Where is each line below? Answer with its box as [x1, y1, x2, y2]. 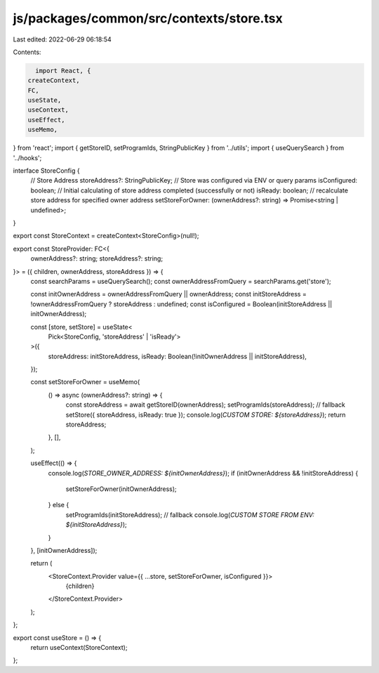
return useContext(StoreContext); [30, 643, 128, 652]
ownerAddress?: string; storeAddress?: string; [30, 254, 164, 263]
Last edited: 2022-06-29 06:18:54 [13, 35, 112, 44]
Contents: [13, 48, 41, 56]
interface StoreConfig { [13, 166, 80, 175]
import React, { [35, 67, 91, 74]
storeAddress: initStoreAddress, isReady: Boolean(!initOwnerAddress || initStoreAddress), [48, 352, 307, 360]
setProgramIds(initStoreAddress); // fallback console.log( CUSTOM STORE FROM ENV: [65, 510, 315, 519]
